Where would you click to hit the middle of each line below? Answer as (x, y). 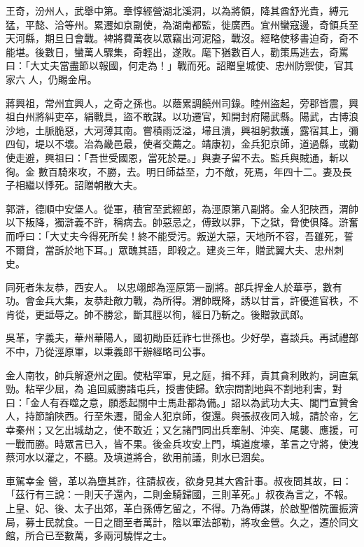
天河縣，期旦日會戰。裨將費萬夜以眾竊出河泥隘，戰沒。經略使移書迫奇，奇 (177, 38)
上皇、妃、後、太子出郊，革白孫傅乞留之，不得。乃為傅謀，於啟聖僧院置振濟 (182, 508)
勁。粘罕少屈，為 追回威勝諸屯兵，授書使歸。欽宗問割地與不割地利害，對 (174, 389)
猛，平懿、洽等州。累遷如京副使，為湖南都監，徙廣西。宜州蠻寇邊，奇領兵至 (182, 24)
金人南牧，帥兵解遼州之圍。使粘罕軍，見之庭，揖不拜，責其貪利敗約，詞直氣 (182, 375)
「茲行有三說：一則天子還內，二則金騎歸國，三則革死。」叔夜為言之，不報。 (180, 494)
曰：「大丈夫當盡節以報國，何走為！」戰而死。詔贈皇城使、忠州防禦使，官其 (180, 65)
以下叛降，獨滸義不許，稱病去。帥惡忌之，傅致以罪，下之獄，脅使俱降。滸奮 (182, 222)
